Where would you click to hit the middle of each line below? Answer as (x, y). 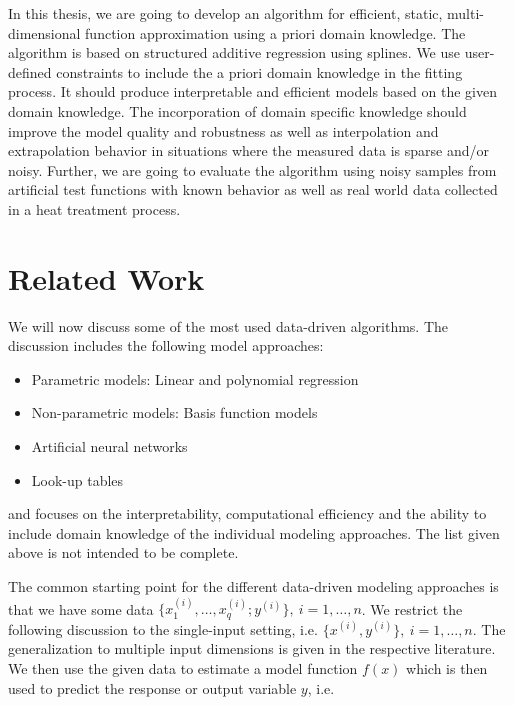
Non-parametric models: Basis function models (174, 412)
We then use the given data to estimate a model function (183, 668)
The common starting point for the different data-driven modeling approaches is (253, 586)
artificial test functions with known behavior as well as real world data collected (253, 189)
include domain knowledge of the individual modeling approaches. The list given (254, 532)
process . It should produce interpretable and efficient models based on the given (252, 91)
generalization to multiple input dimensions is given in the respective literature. (252, 648)
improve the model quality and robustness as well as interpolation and (223, 130)
